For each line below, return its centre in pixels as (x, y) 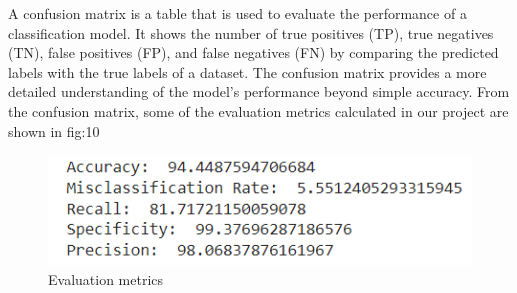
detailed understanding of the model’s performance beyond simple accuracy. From (259, 91)
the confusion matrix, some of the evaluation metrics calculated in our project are (258, 110)
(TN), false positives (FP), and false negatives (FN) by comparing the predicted (253, 52)
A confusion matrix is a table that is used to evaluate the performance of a (237, 13)
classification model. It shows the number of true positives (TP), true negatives (251, 32)
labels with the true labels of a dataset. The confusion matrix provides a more (247, 71)
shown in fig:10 (54, 130)
